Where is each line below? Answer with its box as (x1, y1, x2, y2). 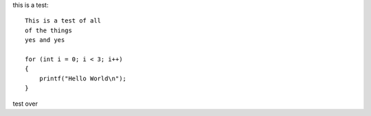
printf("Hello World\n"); (38, 74, 127, 82)
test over (12, 100, 38, 108)
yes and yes (25, 36, 65, 44)
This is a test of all (25, 17, 102, 25)
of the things (25, 26, 72, 34)
